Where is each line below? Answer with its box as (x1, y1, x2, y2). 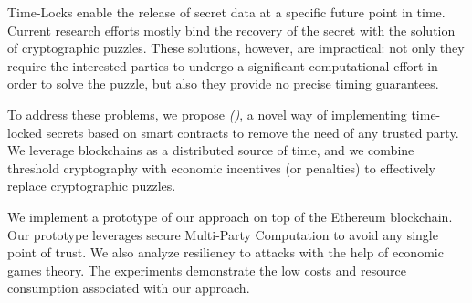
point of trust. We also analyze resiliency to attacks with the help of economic (7, 243, 444, 262)
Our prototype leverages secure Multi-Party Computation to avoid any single (7, 225, 438, 244)
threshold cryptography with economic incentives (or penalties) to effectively (7, 158, 435, 177)
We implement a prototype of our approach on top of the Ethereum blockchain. (7, 206, 453, 225)
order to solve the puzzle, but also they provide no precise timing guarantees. (7, 74, 439, 93)
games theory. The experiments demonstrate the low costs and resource (7, 260, 406, 279)
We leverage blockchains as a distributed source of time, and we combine (7, 141, 414, 160)
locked (7, 122, 43, 141)
